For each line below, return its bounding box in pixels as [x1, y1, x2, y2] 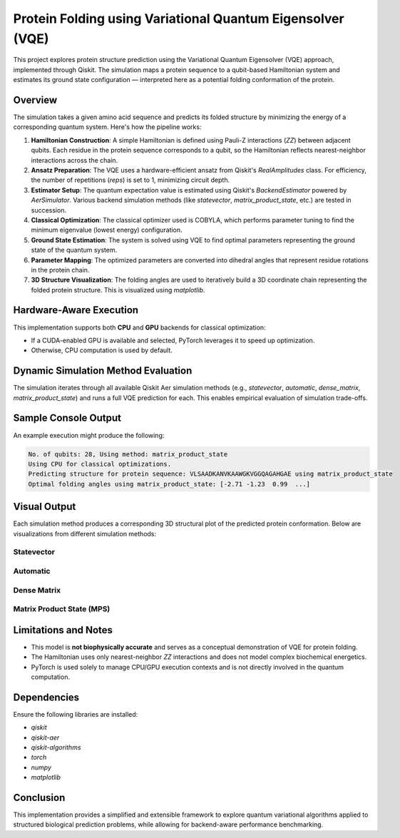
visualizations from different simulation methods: [13, 529, 157, 538]
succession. [31, 205, 67, 214]
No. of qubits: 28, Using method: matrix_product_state [28, 450, 228, 458]
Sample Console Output [13, 412, 121, 424]
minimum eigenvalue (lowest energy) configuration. [31, 225, 183, 235]
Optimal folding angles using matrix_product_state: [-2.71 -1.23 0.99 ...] [28, 480, 310, 488]
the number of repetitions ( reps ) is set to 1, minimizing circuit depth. [31, 175, 230, 185]
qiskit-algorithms [31, 743, 81, 752]
